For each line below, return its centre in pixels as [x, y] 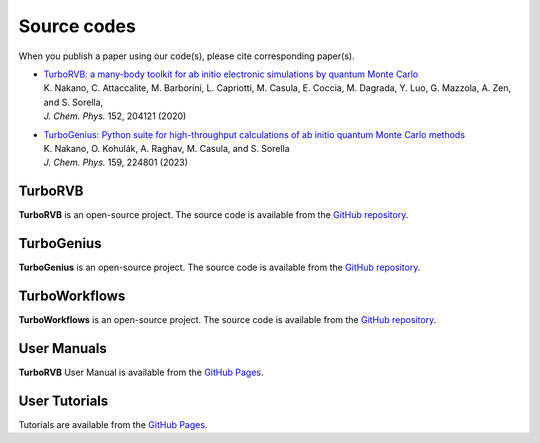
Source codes [77, 26]
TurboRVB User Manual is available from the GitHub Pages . [141, 372]
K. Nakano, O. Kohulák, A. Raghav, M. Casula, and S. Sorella [166, 148]
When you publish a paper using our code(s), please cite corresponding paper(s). [186, 56]
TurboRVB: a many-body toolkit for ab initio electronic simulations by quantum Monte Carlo [231, 74]
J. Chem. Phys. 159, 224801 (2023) [116, 162]
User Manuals [62, 348]
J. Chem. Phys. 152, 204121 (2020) [115, 116]
